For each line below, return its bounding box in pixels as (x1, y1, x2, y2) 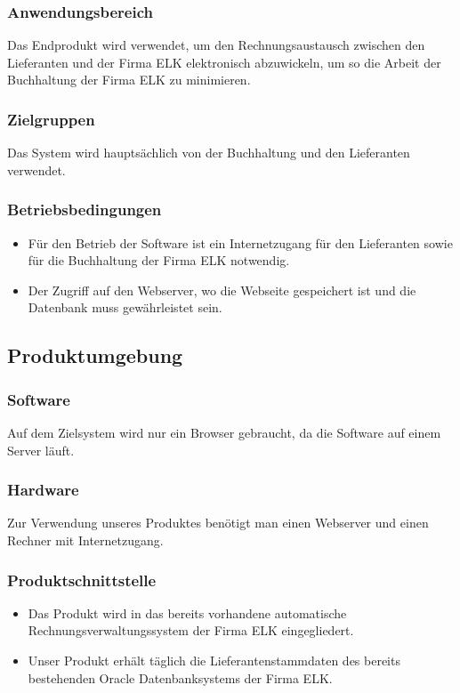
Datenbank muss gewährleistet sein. (28, 298, 222, 317)
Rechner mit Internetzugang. (7, 531, 164, 549)
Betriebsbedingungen (7, 198, 162, 221)
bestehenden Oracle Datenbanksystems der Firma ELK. (28, 668, 333, 687)
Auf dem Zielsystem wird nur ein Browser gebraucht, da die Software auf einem (7, 423, 441, 441)
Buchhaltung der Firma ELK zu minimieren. (7, 70, 251, 89)
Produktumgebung (7, 342, 183, 369)
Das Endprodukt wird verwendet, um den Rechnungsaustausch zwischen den (7, 36, 425, 54)
